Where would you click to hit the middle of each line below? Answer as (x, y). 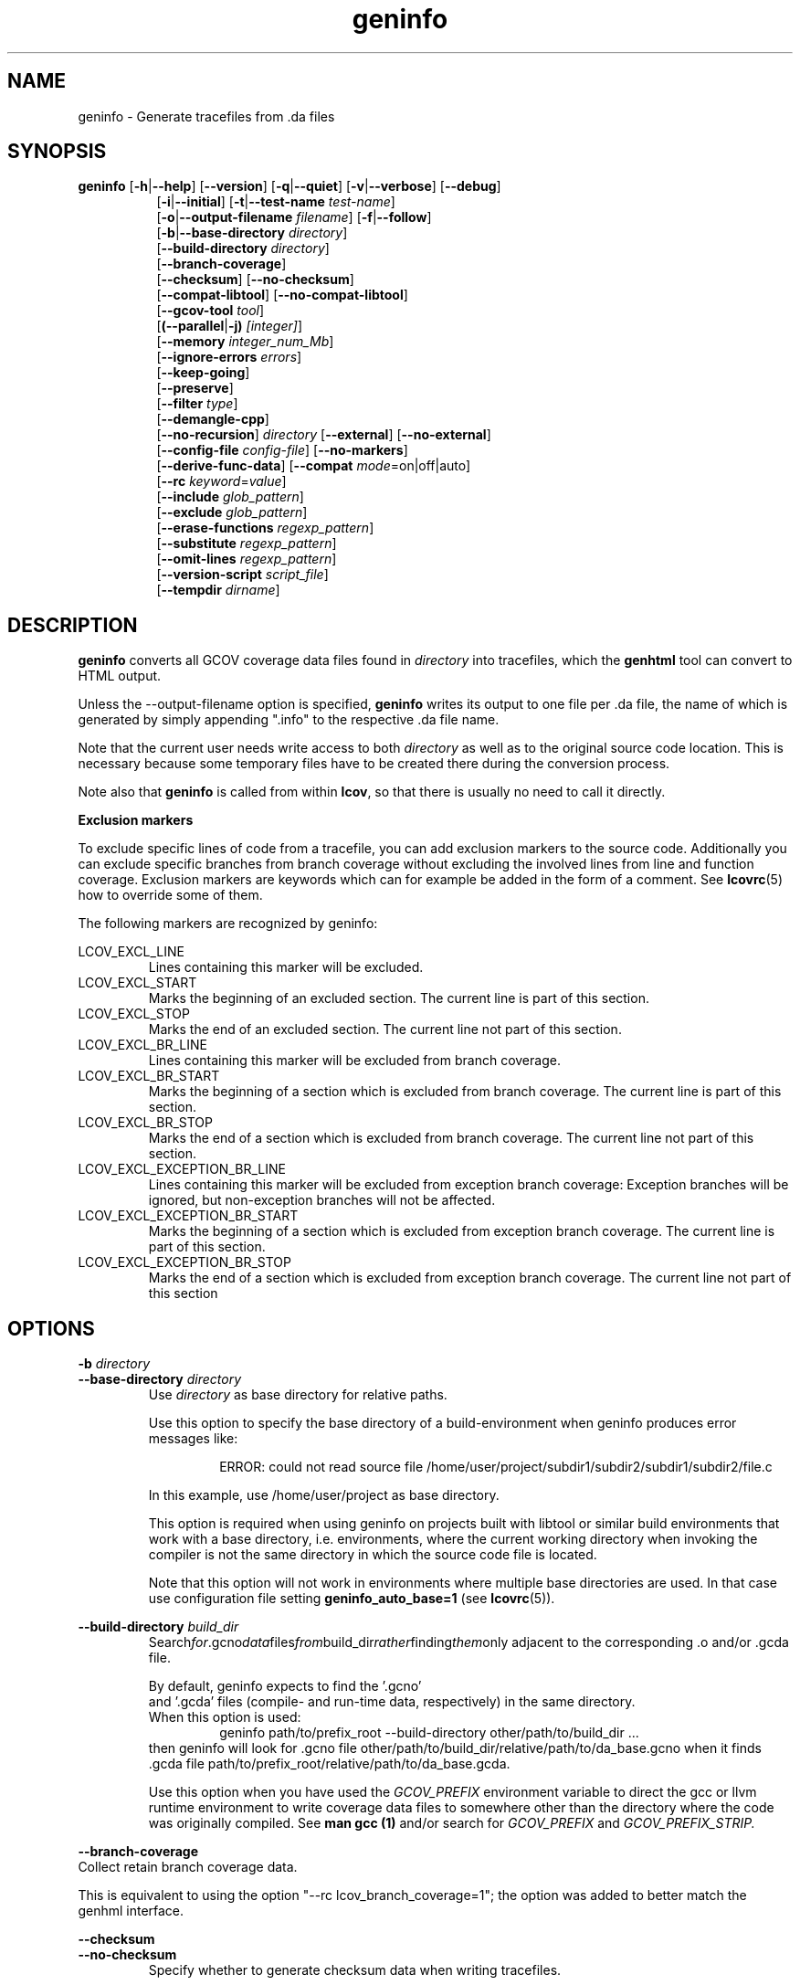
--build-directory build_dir (158, 1627)
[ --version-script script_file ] (242, 575)
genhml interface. (131, 1911)
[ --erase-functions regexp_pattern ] (265, 528)
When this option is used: (225, 1717)
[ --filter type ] (197, 404)
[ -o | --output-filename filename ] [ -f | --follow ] (294, 217)
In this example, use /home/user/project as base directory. (324, 1495)
